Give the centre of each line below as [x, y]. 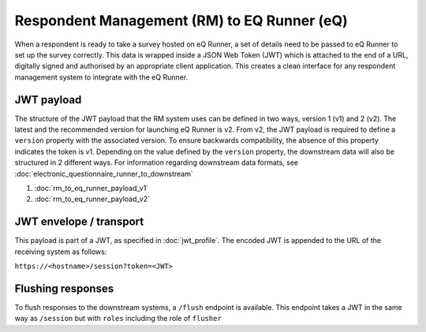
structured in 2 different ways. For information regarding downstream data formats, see [157, 162]
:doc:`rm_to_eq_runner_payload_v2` [92, 199]
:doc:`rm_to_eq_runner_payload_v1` [92, 188]
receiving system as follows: [61, 252]
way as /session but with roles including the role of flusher [118, 319]
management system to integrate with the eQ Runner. [101, 77]
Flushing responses [64, 288]
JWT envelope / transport [79, 222]
